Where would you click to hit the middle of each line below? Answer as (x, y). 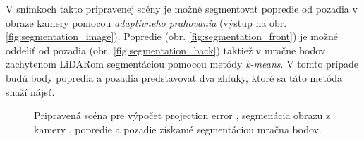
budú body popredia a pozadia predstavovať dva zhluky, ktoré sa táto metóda (174, 77)
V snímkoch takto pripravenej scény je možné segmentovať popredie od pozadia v (182, 8)
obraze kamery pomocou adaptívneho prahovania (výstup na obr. (146, 22)
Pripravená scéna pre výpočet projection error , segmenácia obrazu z (182, 115)
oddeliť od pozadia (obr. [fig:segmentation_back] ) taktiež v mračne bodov (166, 50)
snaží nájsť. (30, 91)
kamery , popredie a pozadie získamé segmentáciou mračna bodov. (178, 129)
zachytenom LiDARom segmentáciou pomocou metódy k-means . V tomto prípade (182, 64)
